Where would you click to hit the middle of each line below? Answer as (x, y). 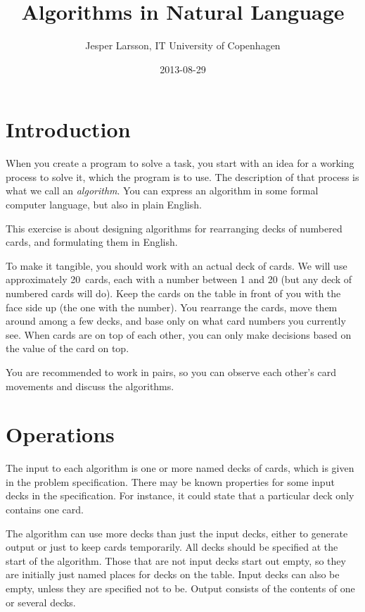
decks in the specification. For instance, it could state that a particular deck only (180, 495)
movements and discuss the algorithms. (90, 386)
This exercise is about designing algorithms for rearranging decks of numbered (174, 228)
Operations (60, 434)
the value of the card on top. (68, 348)
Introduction (68, 129)
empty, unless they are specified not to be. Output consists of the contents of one (180, 588)
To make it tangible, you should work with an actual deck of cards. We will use (177, 265)
